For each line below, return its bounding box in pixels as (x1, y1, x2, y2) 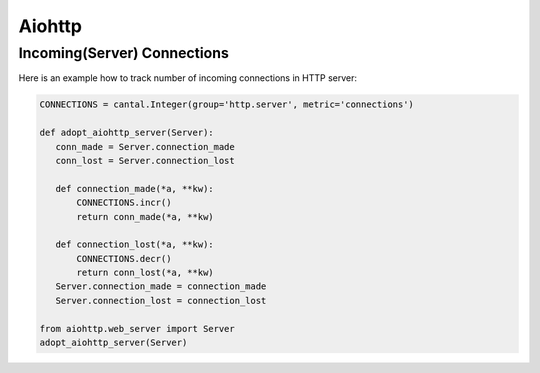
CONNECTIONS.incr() (76, 197, 172, 209)
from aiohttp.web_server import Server (39, 323, 235, 334)
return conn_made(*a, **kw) (76, 211, 214, 222)
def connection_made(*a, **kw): (55, 183, 214, 194)
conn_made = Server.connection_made (55, 141, 235, 152)
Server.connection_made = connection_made (55, 281, 267, 292)
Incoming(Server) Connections (18, 44, 230, 62)
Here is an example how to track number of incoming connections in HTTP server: (18, 72, 357, 84)
